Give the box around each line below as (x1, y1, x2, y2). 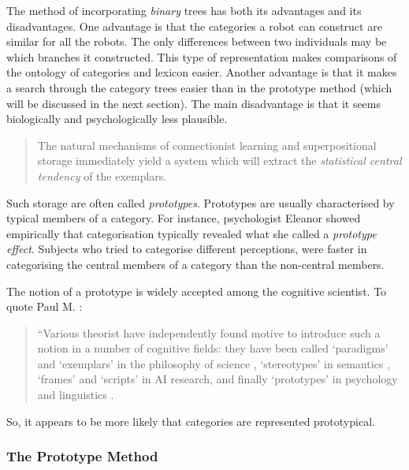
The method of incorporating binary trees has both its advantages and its (6, 2, 362, 18)
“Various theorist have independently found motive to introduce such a (37, 324, 381, 341)
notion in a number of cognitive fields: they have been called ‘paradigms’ (37, 340, 389, 356)
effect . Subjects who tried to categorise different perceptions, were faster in (6, 241, 367, 257)
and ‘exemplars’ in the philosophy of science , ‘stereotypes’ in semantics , (37, 355, 390, 371)
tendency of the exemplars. (37, 167, 167, 184)
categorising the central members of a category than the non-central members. (6, 256, 385, 272)
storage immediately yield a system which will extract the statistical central (37, 152, 402, 169)
